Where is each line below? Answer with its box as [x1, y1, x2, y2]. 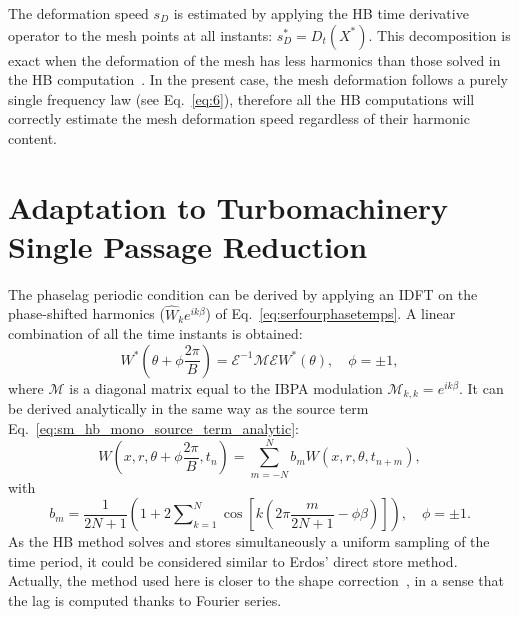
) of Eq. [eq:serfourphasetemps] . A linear [205, 303, 456, 324]
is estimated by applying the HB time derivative [173, 3, 469, 23]
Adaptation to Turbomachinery [8, 186, 448, 227]
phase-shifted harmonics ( [8, 303, 165, 324]
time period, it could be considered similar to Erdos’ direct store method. [8, 550, 458, 571]
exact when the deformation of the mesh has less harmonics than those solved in [8, 49, 501, 70]
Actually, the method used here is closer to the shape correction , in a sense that [8, 570, 505, 591]
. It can [459, 377, 504, 398]
